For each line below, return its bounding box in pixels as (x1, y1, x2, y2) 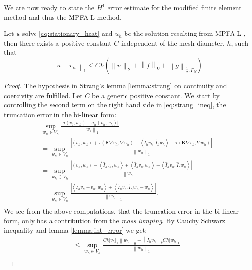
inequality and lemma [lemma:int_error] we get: (4, 225, 147, 235)
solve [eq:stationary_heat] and (22, 28, 113, 38)
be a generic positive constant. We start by (92, 90, 220, 100)
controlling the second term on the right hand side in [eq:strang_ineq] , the (4, 100, 226, 110)
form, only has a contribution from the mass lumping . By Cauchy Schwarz (4, 215, 225, 225)
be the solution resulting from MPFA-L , (124, 28, 246, 38)
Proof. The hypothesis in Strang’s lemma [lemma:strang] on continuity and (4, 80, 227, 90)
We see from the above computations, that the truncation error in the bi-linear (4, 206, 239, 216)
